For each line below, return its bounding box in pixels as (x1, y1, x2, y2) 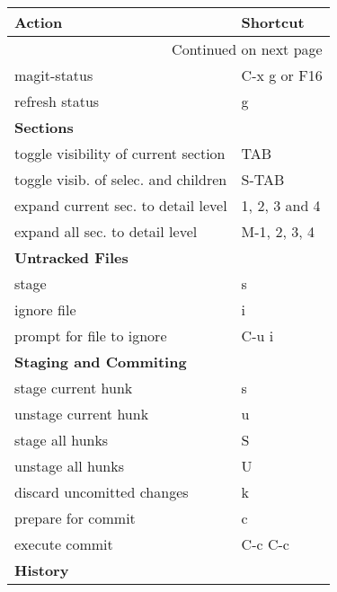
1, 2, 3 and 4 (241, 195, 321, 216)
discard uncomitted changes (14, 482, 189, 502)
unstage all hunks (14, 455, 124, 476)
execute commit (14, 534, 113, 554)
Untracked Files (14, 247, 129, 268)
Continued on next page (172, 39, 323, 59)
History (14, 560, 69, 580)
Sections (14, 117, 74, 137)
